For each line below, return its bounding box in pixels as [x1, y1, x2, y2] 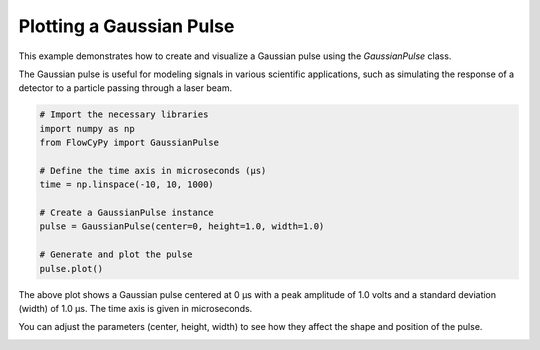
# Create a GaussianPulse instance [39, 207, 214, 219]
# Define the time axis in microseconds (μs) [39, 165, 267, 176]
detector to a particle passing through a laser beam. [18, 82, 233, 94]
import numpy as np [39, 123, 135, 134]
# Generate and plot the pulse [39, 249, 194, 260]
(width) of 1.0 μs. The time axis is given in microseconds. [18, 302, 253, 314]
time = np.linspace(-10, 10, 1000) [39, 179, 214, 190]
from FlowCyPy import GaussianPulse [39, 137, 220, 149]
